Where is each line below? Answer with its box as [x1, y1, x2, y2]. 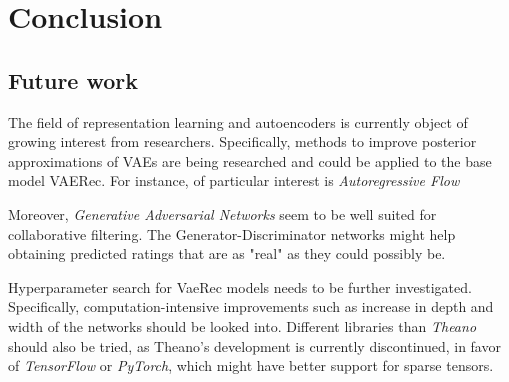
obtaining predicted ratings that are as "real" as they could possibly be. [8, 243, 446, 264]
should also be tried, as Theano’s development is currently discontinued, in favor [8, 335, 501, 356]
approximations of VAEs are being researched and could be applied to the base [8, 150, 492, 171]
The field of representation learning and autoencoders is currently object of [8, 111, 468, 132]
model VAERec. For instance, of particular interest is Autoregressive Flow [8, 170, 460, 191]
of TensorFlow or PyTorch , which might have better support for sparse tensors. [8, 355, 494, 376]
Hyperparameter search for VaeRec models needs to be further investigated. [8, 276, 472, 297]
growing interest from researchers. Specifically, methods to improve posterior [8, 131, 477, 152]
